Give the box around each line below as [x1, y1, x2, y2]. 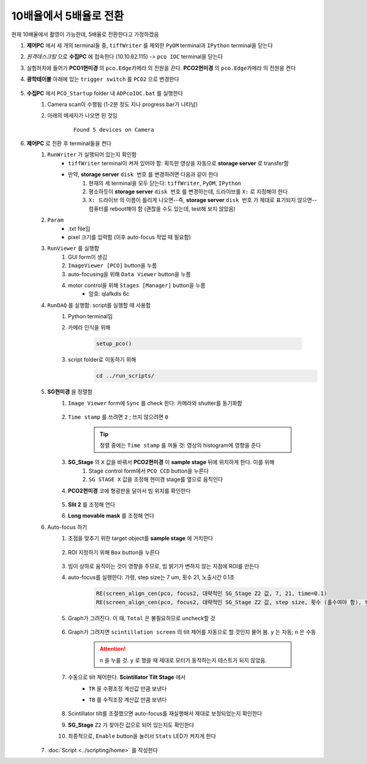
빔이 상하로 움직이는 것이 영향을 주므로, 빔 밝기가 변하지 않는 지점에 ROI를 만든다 [68, 562, 259, 569]
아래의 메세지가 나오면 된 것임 [47, 112, 118, 119]
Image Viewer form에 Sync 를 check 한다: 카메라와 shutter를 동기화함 [68, 399, 243, 406]
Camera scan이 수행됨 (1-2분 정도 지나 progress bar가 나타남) [47, 100, 198, 108]
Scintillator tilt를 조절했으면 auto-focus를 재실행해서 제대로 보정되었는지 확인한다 [68, 710, 262, 717]
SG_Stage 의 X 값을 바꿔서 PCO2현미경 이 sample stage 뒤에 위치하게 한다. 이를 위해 [68, 459, 275, 466]
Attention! [100, 645, 127, 653]
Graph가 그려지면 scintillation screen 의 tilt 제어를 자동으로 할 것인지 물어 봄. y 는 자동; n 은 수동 [68, 628, 316, 636]
